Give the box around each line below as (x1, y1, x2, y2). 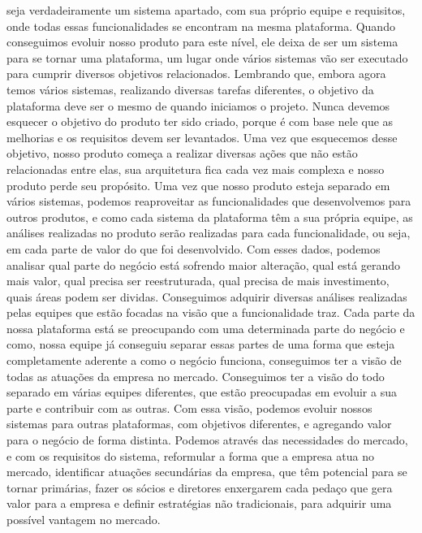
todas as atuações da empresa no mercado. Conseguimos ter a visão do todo (6, 367, 385, 384)
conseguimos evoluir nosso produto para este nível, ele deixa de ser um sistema (6, 33, 398, 50)
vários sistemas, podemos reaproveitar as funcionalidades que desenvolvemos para (6, 193, 411, 210)
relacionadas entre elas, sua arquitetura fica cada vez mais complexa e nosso (6, 160, 385, 177)
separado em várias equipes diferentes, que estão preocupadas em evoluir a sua (6, 383, 397, 401)
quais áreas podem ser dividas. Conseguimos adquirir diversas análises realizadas (6, 288, 407, 305)
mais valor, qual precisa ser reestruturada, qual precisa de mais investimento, (6, 272, 390, 289)
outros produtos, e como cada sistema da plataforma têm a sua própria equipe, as (6, 208, 413, 225)
